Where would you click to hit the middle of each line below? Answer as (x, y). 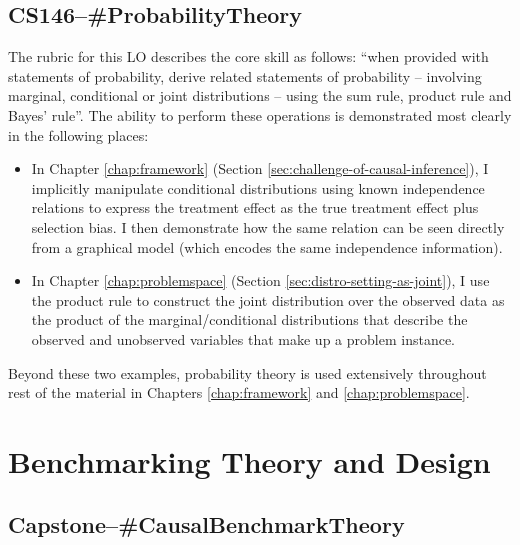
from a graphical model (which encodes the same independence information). (267, 246)
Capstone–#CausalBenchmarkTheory (206, 524)
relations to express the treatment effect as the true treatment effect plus (255, 207)
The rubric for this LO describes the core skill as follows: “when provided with (248, 56)
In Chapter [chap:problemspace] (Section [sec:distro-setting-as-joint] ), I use (260, 280)
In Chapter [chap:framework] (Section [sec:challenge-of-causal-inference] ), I (260, 168)
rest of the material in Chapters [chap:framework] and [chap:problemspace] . (239, 392)
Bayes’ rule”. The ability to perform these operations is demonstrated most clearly (260, 114)
